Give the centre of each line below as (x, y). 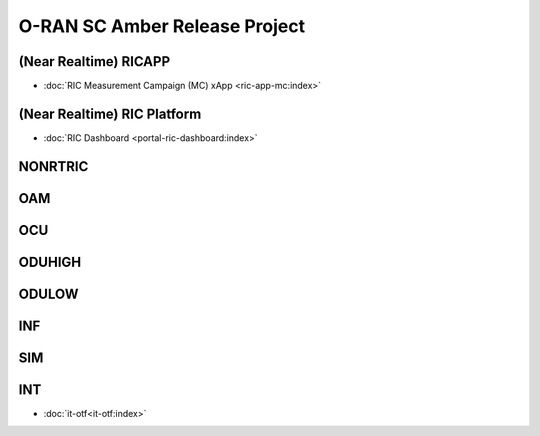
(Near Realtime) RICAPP (94, 61)
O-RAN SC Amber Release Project (161, 26)
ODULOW (48, 293)
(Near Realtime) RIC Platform (110, 113)
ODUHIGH (50, 261)
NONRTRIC (53, 166)
